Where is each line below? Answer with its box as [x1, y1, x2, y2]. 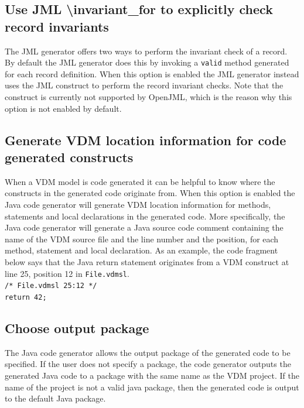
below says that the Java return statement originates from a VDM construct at [5, 255, 289, 268]
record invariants [5, 17, 109, 35]
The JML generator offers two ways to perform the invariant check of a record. [5, 44, 288, 57]
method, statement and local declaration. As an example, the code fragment [5, 244, 278, 256]
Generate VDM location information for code [5, 131, 286, 149]
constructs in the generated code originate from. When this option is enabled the [5, 187, 295, 199]
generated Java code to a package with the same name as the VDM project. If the [5, 369, 299, 381]
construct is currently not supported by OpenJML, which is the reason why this [5, 91, 292, 103]
